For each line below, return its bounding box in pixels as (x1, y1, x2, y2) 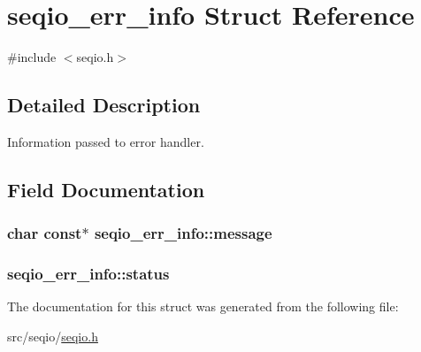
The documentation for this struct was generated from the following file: (7, 297, 399, 316)
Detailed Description (7, 91, 201, 119)
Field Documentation (7, 175, 205, 203)
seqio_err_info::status (7, 263, 170, 285)
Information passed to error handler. (7, 132, 204, 150)
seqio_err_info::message (94, 222, 272, 244)
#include (7, 48, 57, 66)
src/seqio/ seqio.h (7, 326, 98, 345)
